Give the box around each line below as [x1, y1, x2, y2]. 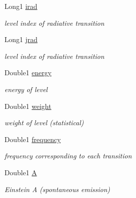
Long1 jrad [4, 34, 38, 45]
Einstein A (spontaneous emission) [4, 184, 110, 194]
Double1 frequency [4, 134, 61, 144]
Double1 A [4, 167, 37, 177]
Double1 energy [4, 67, 52, 78]
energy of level [4, 84, 48, 94]
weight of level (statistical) [4, 117, 84, 128]
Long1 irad [4, 1, 38, 11]
